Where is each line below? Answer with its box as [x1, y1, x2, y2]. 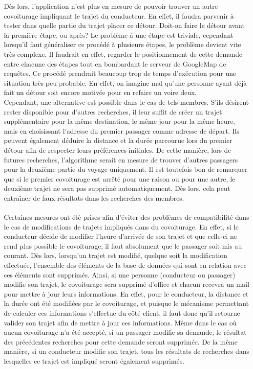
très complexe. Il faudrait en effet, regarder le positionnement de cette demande [4, 48, 242, 59]
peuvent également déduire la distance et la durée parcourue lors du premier [4, 135, 232, 145]
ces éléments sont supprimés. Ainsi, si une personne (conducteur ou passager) [4, 269, 235, 279]
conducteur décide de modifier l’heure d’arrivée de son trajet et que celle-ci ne [4, 231, 237, 241]
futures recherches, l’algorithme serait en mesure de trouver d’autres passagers [4, 154, 238, 164]
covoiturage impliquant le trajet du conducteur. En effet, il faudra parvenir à [4, 10, 234, 21]
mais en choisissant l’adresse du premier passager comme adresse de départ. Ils [4, 125, 240, 136]
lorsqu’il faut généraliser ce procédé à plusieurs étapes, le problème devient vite [4, 39, 241, 49]
